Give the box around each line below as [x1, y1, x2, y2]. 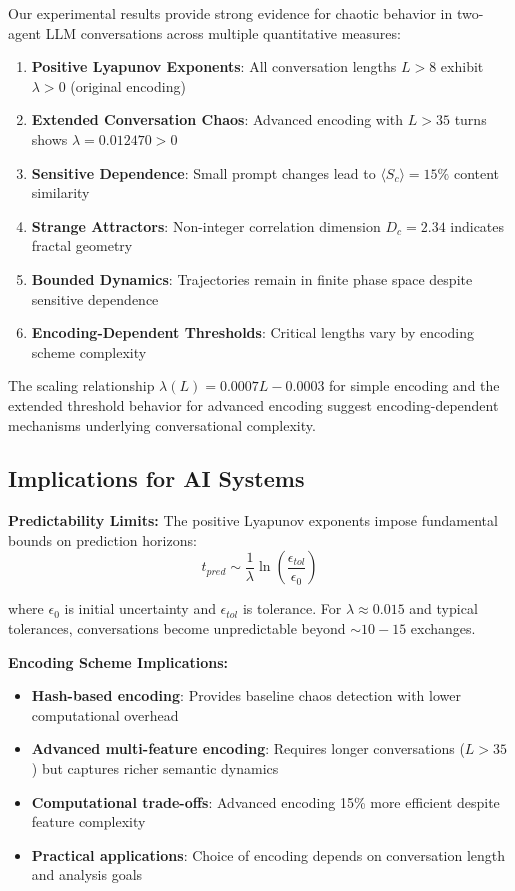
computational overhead [31, 704, 179, 725]
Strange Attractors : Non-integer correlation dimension [31, 215, 381, 236]
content [453, 162, 500, 183]
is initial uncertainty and [64, 598, 216, 619]
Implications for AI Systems [8, 463, 305, 494]
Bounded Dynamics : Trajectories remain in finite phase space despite [31, 268, 473, 289]
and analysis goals [31, 864, 143, 885]
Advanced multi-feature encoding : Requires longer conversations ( [31, 738, 465, 759]
